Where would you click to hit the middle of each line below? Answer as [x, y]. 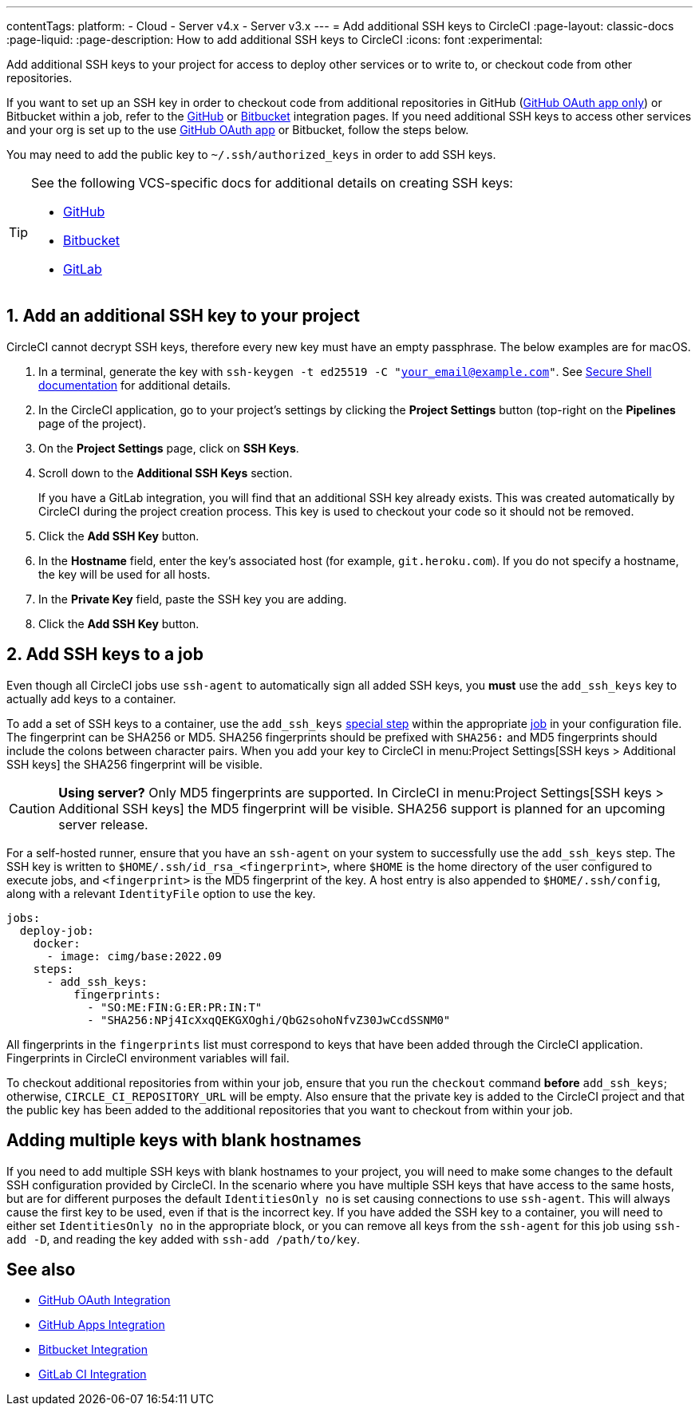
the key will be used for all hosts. [124, 574]
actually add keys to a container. [91, 698]
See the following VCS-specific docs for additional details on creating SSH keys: [272, 183]
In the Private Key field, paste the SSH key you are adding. [193, 599]
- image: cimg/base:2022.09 [134, 956]
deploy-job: [57, 930]
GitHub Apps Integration [102, 1325]
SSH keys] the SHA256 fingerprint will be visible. [135, 764]
